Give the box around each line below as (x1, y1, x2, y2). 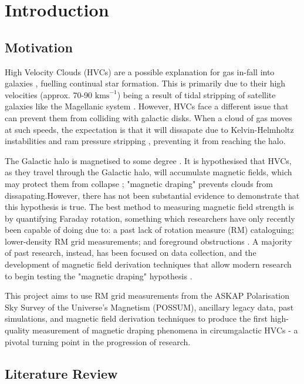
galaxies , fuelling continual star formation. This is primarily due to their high (5, 77, 286, 89)
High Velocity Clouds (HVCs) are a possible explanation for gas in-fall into (5, 65, 275, 78)
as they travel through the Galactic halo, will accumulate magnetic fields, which (5, 166, 292, 178)
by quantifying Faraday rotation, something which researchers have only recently (5, 212, 295, 224)
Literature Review (5, 364, 118, 382)
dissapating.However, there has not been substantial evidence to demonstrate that (5, 189, 300, 201)
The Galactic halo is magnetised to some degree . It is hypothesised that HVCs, (5, 154, 292, 166)
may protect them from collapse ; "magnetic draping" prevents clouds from (5, 177, 273, 189)
